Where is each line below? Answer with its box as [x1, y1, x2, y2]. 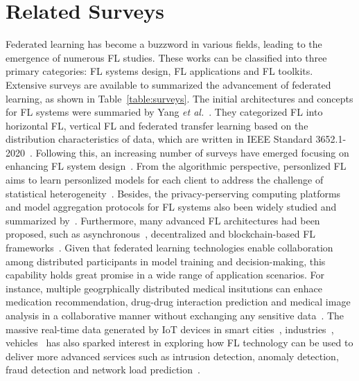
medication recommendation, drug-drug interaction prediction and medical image [6, 294, 351, 309]
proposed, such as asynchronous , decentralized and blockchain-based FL [6, 227, 316, 241]
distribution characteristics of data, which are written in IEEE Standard [6, 132, 313, 146]
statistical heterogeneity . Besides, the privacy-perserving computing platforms [6, 186, 341, 200]
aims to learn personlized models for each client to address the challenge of [6, 172, 324, 187]
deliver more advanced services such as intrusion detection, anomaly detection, [6, 348, 339, 363]
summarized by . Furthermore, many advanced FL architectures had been [6, 213, 320, 227]
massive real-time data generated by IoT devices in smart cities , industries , [6, 321, 334, 336]
